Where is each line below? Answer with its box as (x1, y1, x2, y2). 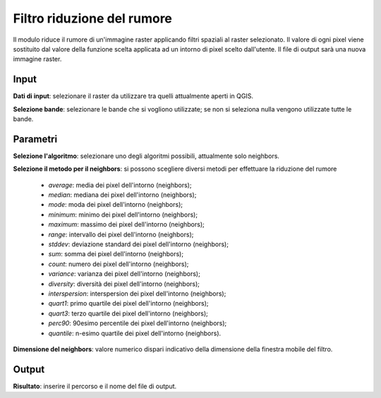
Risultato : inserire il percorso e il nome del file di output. (13, 382, 177, 390)
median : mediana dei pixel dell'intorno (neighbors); (48, 191, 197, 199)
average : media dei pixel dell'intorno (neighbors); (48, 181, 192, 189)
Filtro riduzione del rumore (13, 11, 173, 26)
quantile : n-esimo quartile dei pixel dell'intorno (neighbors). (48, 329, 222, 337)
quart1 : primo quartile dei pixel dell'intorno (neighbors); (48, 299, 209, 308)
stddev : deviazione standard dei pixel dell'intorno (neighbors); (48, 240, 229, 248)
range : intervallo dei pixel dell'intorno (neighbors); (48, 230, 194, 239)
